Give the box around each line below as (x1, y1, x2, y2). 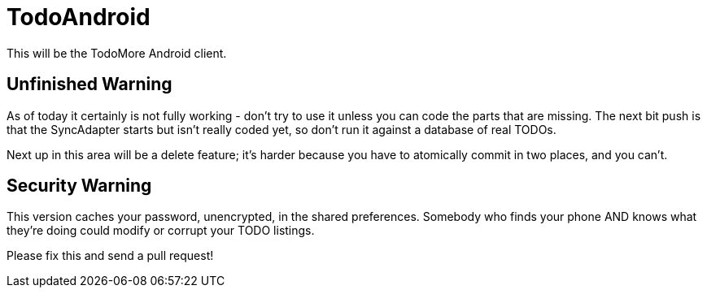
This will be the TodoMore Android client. (7, 45, 227, 60)
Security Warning (7, 175, 152, 197)
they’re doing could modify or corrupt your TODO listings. (7, 223, 315, 238)
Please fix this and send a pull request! (7, 249, 214, 263)
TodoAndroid (7, 3, 151, 31)
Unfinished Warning (7, 74, 172, 95)
